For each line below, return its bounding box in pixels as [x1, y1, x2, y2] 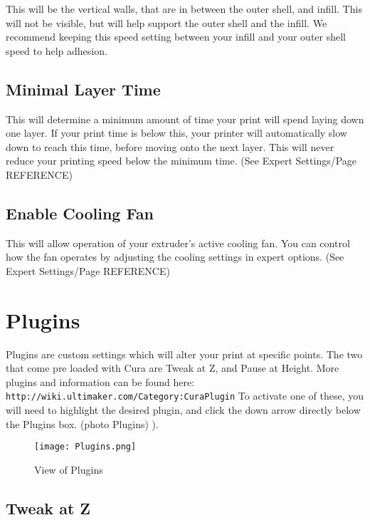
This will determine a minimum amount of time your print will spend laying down [6, 111, 364, 126]
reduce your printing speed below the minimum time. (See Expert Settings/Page [6, 153, 357, 168]
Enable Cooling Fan [6, 202, 154, 224]
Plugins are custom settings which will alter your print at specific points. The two [6, 346, 363, 361]
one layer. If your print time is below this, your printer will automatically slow [6, 125, 347, 140]
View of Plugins [34, 462, 103, 477]
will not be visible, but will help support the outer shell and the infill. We [6, 15, 327, 30]
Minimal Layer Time [6, 78, 161, 100]
